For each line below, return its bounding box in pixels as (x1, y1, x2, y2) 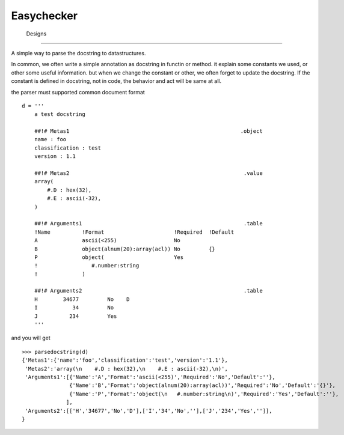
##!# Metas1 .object (34, 128, 263, 135)
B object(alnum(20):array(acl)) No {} (34, 245, 216, 252)
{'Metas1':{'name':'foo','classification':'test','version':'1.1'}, (22, 357, 228, 364)
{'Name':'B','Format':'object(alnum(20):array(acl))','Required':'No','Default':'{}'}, (69, 382, 336, 389)
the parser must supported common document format (11, 88, 146, 96)
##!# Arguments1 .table (34, 220, 263, 227)
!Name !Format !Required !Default (34, 228, 235, 236)
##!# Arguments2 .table (34, 287, 263, 294)
